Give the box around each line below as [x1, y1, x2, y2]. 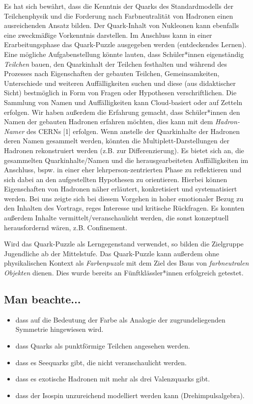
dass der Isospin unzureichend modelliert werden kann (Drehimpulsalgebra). [15, 390, 245, 400]
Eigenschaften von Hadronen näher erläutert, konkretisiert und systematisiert [4, 184, 237, 194]
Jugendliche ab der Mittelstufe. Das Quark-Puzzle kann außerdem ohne [4, 248, 219, 258]
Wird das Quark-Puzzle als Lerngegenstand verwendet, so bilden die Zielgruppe [4, 239, 244, 249]
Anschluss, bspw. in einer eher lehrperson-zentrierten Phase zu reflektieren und [4, 164, 242, 175]
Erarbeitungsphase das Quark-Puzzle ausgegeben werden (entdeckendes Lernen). [4, 39, 247, 50]
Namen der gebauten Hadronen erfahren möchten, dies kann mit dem [4, 116, 213, 127]
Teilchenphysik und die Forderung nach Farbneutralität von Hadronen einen [4, 10, 233, 21]
